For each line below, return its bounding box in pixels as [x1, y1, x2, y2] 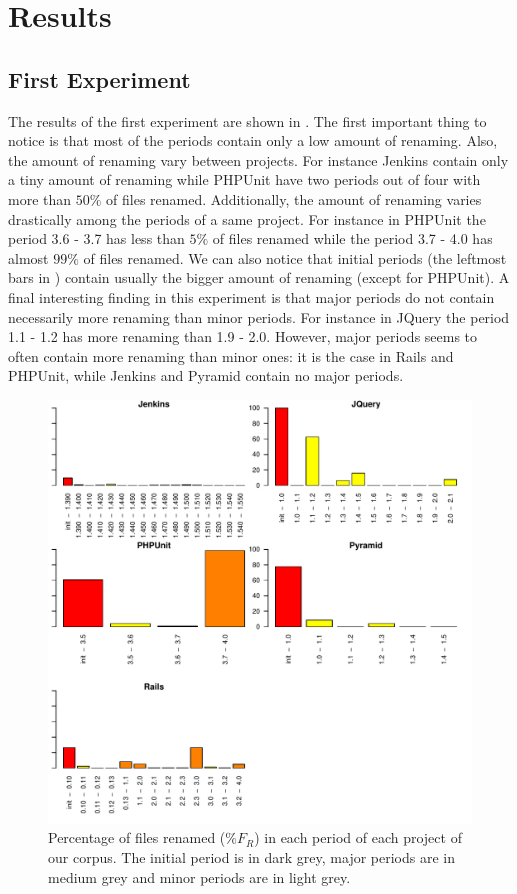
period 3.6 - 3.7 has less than [8, 228, 185, 249]
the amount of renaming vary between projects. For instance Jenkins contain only [8, 149, 509, 170]
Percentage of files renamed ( [48, 827, 226, 848]
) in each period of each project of [254, 827, 462, 848]
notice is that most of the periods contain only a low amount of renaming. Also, [8, 130, 498, 151]
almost [8, 247, 49, 268]
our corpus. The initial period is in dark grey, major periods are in [48, 847, 455, 868]
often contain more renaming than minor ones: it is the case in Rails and [8, 345, 454, 366]
